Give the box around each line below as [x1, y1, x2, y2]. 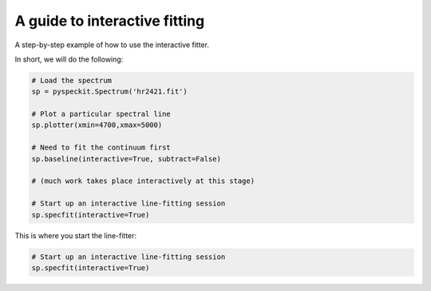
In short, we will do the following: [14, 54, 124, 64]
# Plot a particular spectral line [31, 110, 171, 119]
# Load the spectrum [31, 76, 112, 85]
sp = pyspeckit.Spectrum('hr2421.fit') [31, 87, 188, 96]
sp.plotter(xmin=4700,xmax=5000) [31, 121, 163, 130]
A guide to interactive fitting [14, 12, 205, 30]
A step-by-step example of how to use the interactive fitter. [14, 40, 209, 50]
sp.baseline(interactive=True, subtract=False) [31, 154, 221, 163]
